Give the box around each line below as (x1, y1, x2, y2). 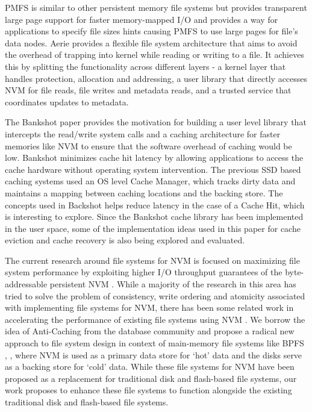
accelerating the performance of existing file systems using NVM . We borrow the (5, 313, 305, 325)
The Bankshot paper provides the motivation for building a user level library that (5, 116, 307, 128)
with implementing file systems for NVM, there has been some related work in (5, 301, 294, 314)
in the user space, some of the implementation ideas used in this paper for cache (5, 222, 301, 234)
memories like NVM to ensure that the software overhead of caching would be (5, 139, 292, 152)
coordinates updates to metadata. (5, 95, 129, 108)
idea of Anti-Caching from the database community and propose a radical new (5, 325, 295, 337)
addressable (5, 278, 48, 290)
